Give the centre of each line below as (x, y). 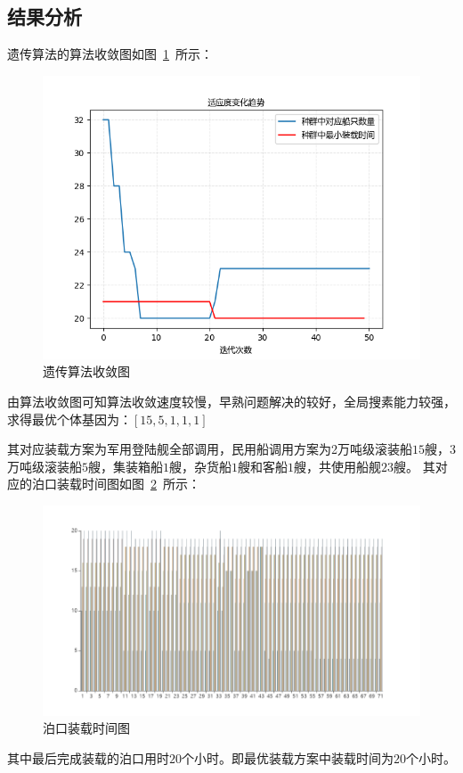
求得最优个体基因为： (69, 419)
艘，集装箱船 (126, 466)
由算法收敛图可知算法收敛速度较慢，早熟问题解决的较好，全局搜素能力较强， (231, 401)
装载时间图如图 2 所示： (128, 484)
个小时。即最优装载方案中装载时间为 (288, 757)
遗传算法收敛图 (86, 371)
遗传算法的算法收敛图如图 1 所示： (110, 54)
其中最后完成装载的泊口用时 (88, 757)
